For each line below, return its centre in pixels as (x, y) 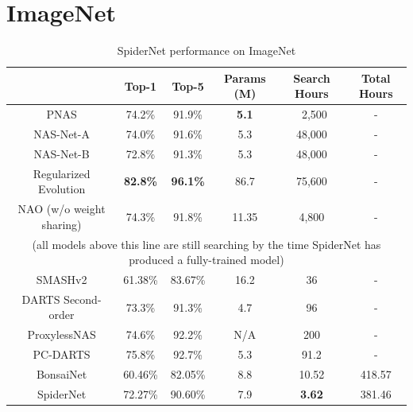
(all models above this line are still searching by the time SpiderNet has (206, 244)
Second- (83, 299)
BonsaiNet (62, 373)
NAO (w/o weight (62, 209)
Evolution (62, 189)
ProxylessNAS (62, 334)
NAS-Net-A (62, 134)
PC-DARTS (62, 354)
